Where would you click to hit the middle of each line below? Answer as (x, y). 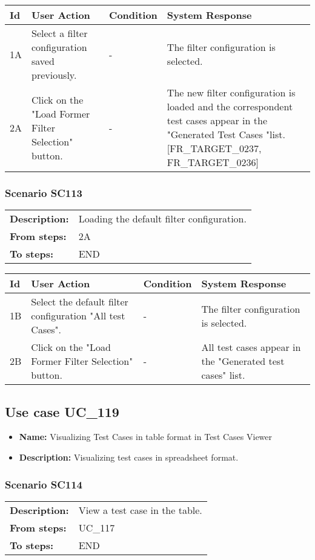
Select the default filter (80, 302)
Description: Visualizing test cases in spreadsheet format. (129, 457)
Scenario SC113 (44, 192)
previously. (54, 75)
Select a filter (60, 33)
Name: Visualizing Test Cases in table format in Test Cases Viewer (146, 437)
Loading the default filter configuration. (162, 219)
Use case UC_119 (62, 411)
